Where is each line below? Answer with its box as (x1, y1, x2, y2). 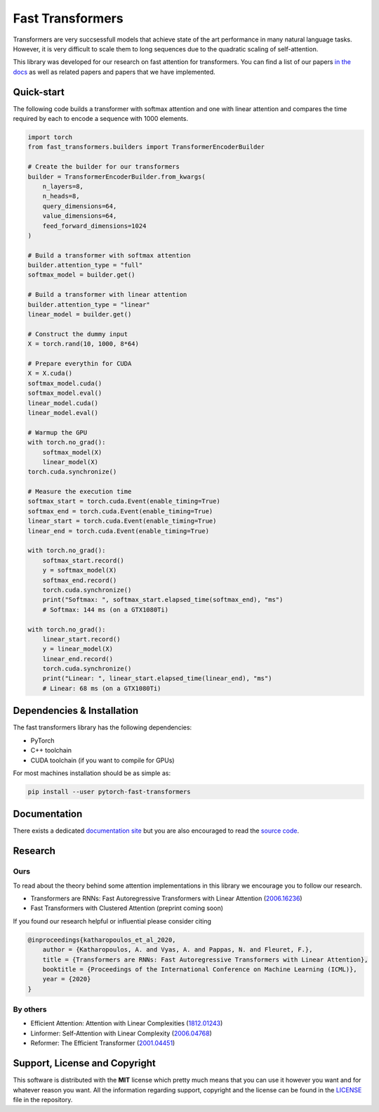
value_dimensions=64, (42, 212, 117, 220)
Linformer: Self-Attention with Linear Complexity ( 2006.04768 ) (30, 1029, 212, 1037)
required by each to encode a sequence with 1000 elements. (13, 115, 189, 123)
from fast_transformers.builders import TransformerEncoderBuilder (27, 143, 265, 151)
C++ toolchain (30, 746, 72, 755)
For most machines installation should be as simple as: (13, 769, 171, 777)
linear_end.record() (42, 655, 114, 663)
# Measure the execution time (27, 487, 132, 496)
